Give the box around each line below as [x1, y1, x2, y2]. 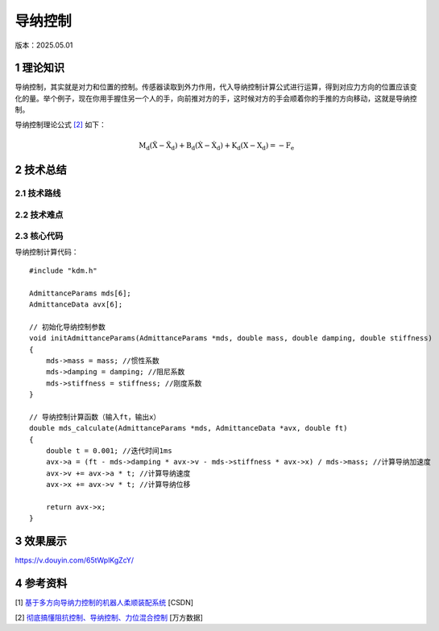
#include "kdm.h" [29, 266, 97, 275]
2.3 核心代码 [14, 230, 64, 241]
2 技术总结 [14, 163, 68, 176]
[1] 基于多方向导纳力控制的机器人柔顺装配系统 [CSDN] [14, 598, 193, 608]
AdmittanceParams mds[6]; [29, 288, 132, 298]
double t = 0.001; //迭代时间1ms [45, 447, 172, 456]
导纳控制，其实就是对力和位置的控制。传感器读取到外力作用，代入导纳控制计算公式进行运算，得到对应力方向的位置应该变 [14, 82, 417, 92]
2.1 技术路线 [14, 188, 61, 199]
